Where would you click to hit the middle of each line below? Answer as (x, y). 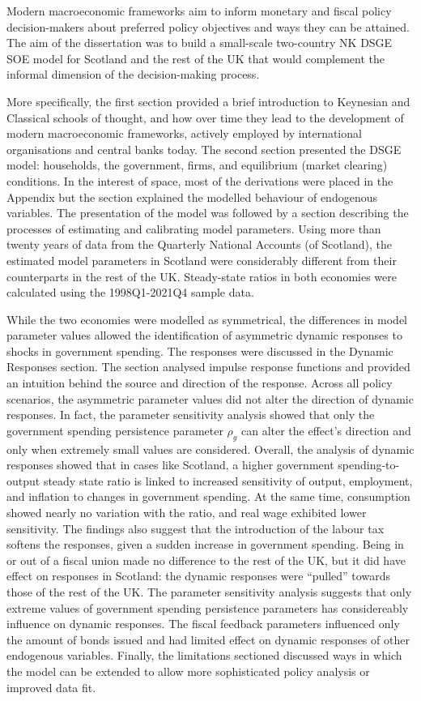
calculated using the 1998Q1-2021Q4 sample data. (130, 292)
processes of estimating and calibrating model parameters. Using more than (194, 228)
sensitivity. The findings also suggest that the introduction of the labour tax (196, 528)
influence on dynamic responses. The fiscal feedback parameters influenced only (203, 624)
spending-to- (369, 465)
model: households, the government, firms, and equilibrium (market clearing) (197, 165)
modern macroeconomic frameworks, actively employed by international (184, 133)
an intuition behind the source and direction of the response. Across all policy (200, 383)
